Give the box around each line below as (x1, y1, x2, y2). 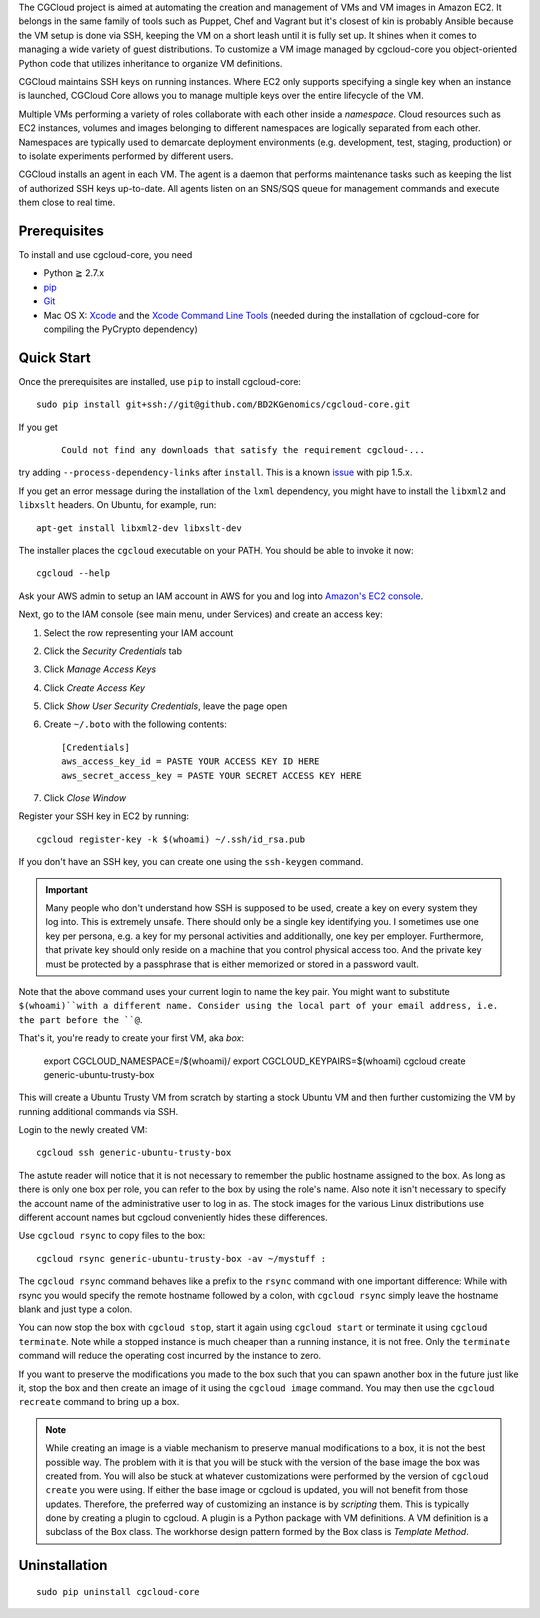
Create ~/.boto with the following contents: (43, 718, 227, 730)
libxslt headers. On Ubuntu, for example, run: (18, 499, 217, 511)
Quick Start (18, 349, 91, 366)
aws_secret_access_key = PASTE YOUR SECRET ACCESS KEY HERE (61, 770, 362, 781)
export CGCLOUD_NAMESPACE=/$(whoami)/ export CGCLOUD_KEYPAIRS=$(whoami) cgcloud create (43, 1055, 466, 1067)
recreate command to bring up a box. (18, 1396, 180, 1408)
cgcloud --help (36, 568, 111, 579)
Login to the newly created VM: (18, 1124, 148, 1136)
